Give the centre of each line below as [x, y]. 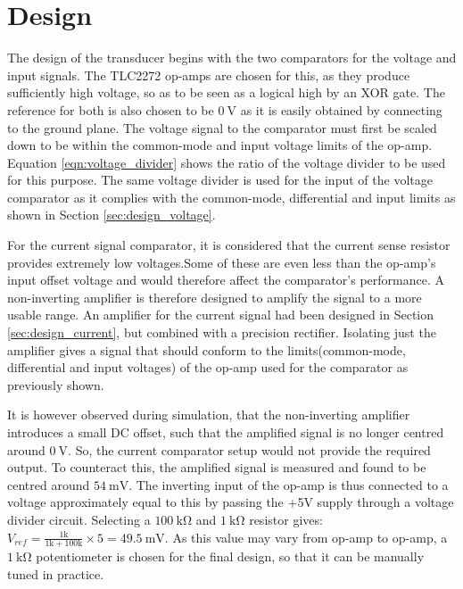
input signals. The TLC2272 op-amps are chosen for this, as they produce [209, 75]
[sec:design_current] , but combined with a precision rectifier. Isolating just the [222, 332]
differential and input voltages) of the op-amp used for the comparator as [208, 367]
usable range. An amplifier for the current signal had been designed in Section [221, 315]
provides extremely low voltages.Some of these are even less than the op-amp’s [222, 262]
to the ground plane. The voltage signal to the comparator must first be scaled [222, 127]
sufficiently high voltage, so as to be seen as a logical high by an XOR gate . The [226, 92]
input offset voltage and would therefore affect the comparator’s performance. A [226, 280]
